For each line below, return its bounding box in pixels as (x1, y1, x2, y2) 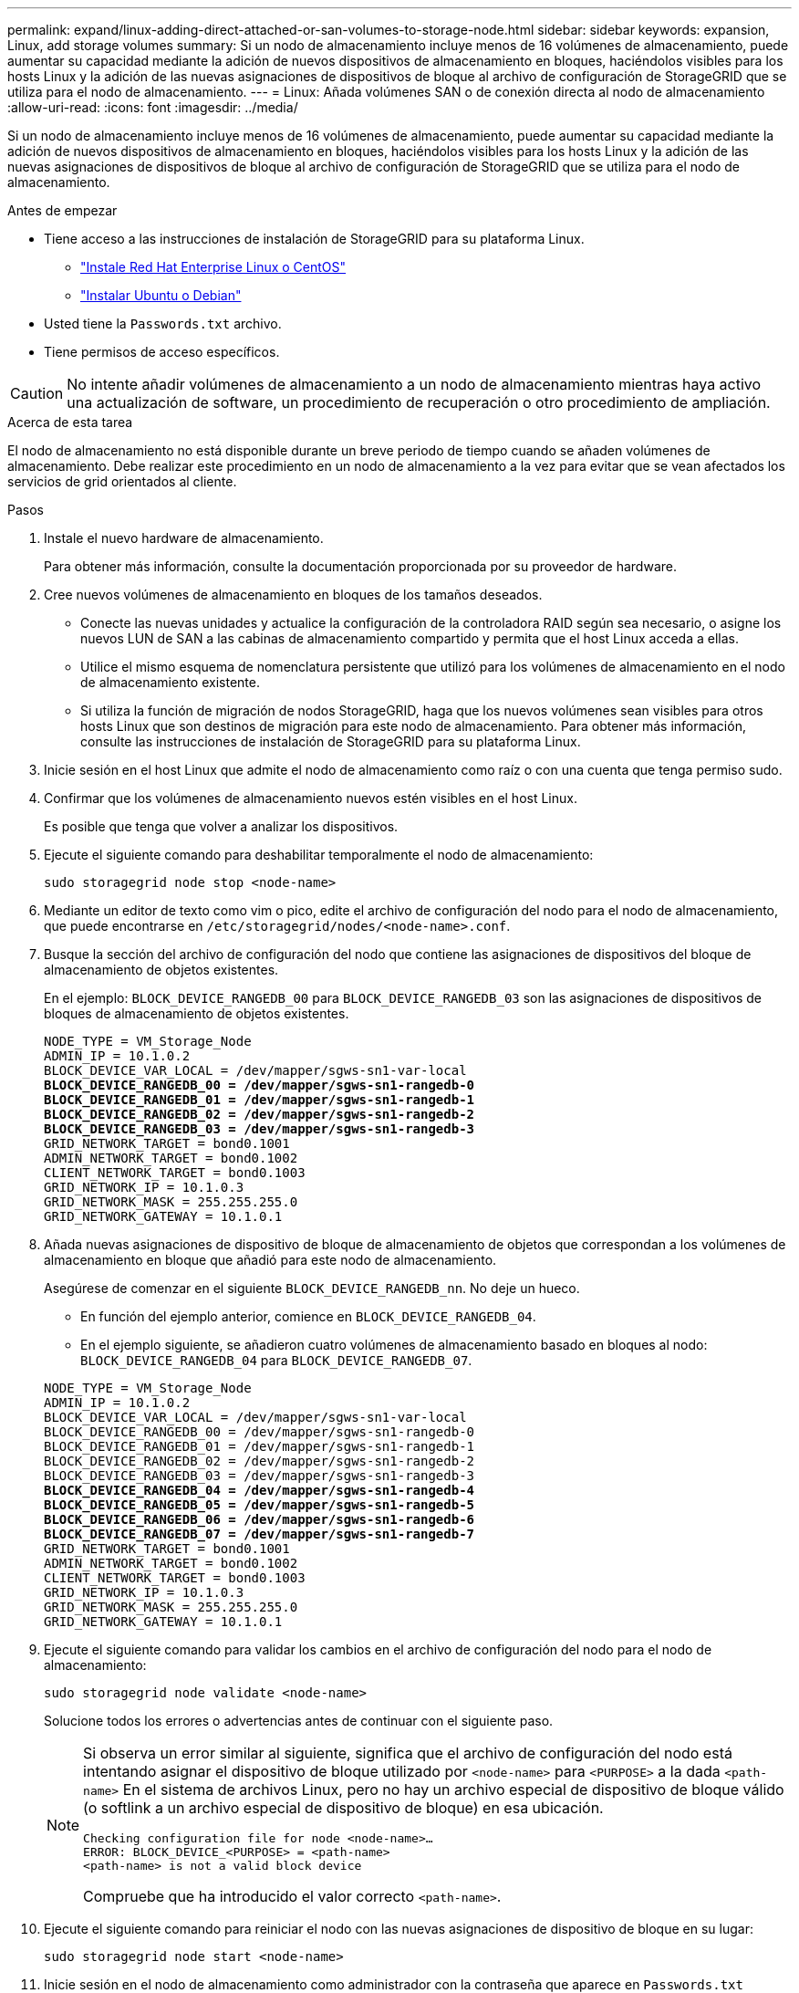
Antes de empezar (7, 203, 118, 218)
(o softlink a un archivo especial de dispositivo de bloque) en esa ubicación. (83, 1799, 604, 1817)
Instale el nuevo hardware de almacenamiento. (44, 530, 324, 546)
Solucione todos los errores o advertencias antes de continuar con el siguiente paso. (44, 1713, 554, 1728)
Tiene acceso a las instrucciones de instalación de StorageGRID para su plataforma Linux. (44, 231, 585, 246)
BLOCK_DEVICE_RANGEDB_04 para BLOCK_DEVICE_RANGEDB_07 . (80, 1352, 472, 1368)
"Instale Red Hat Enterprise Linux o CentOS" (80, 259, 347, 275)
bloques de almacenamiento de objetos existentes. (44, 1006, 349, 1021)
